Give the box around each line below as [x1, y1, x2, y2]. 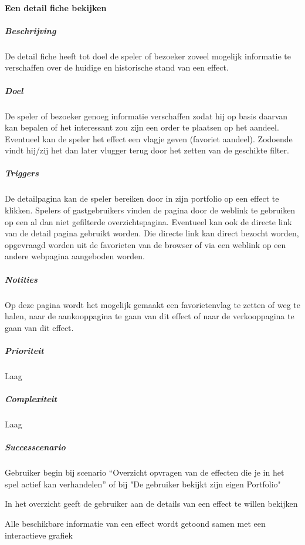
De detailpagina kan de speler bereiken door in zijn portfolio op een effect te [5, 192, 279, 205]
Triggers [5, 167, 39, 179]
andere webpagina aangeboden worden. [5, 250, 145, 262]
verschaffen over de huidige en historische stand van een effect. [5, 61, 229, 73]
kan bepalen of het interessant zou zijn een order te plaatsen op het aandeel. [5, 121, 279, 133]
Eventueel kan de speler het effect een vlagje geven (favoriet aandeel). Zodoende [5, 132, 293, 145]
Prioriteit [5, 344, 44, 356]
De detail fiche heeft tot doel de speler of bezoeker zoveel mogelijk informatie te [5, 49, 291, 62]
